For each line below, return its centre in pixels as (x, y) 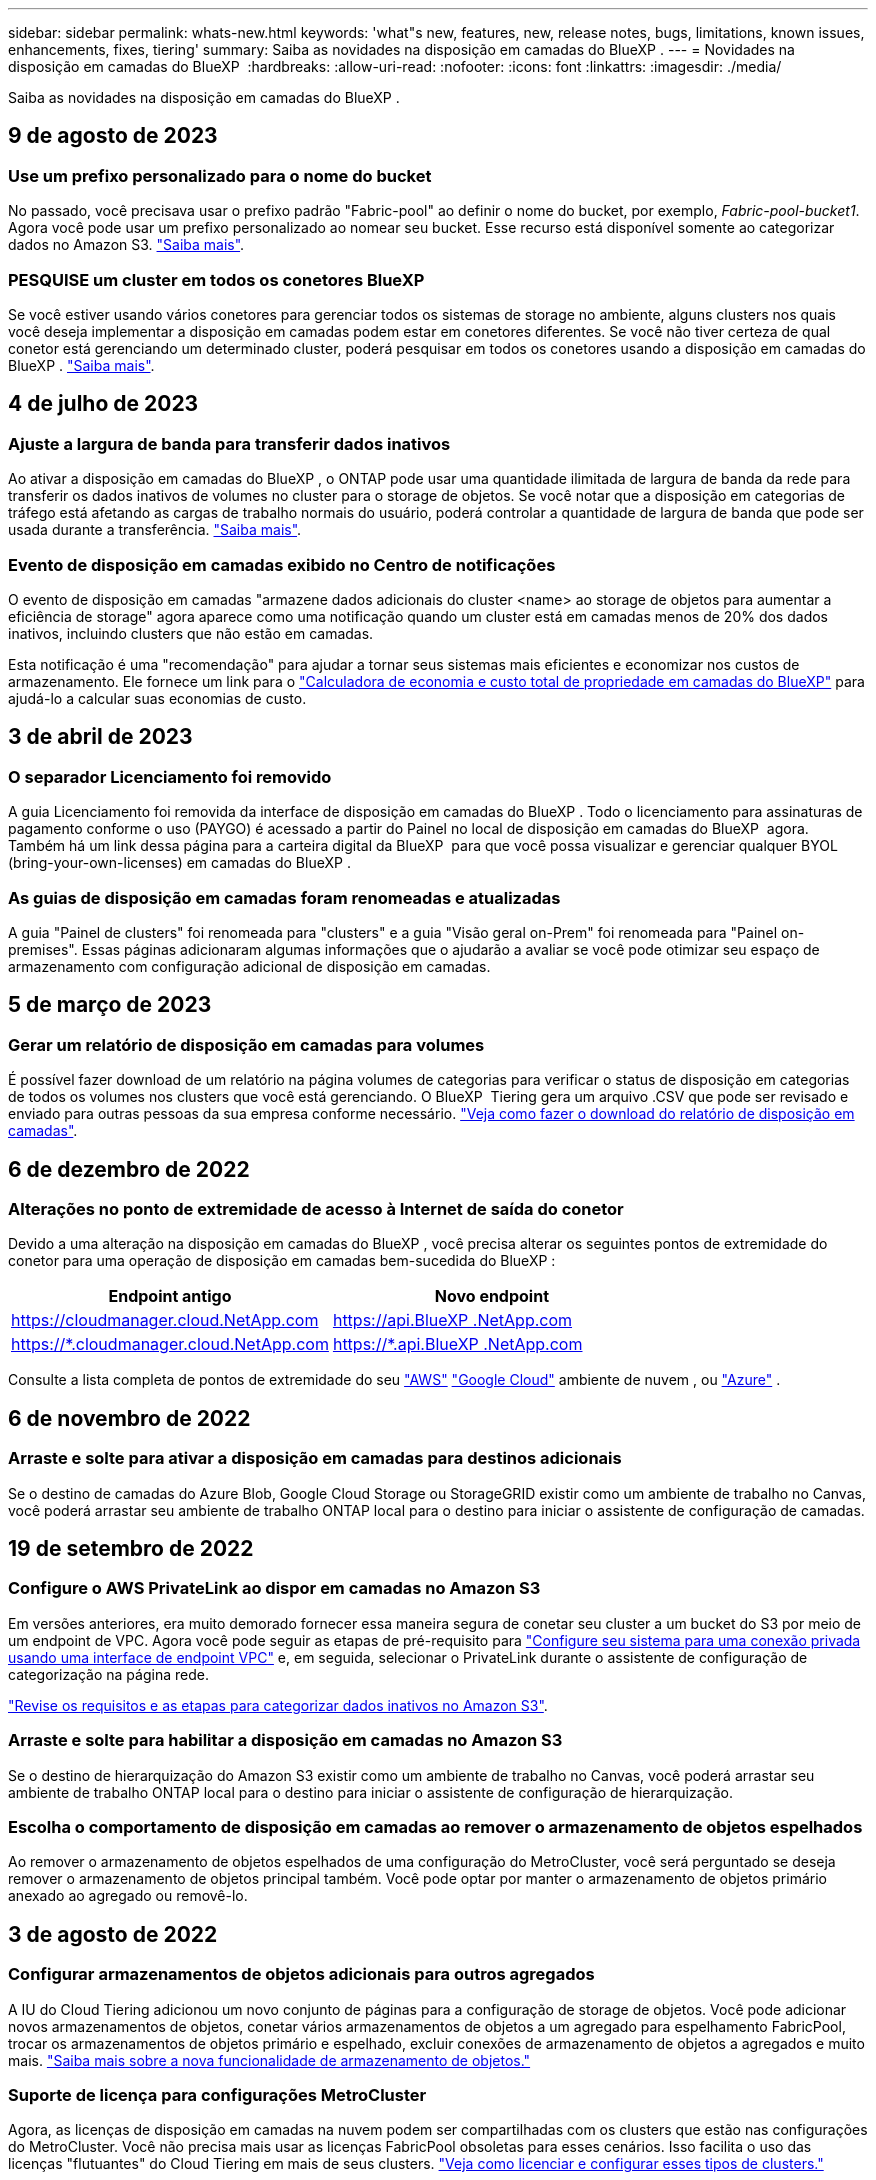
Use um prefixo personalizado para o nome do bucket (220, 175)
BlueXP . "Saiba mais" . (81, 365)
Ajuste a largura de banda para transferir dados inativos (229, 443)
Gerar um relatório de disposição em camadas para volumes (246, 1044)
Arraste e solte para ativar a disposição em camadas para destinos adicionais (315, 1458)
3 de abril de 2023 (100, 737)
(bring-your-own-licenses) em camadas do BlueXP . (179, 863)
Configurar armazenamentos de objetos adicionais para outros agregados (301, 1974)
